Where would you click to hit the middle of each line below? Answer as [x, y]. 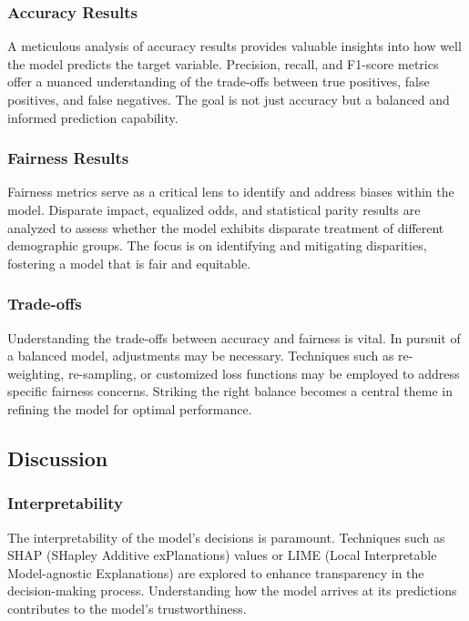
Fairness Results [68, 158]
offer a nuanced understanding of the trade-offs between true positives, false [219, 81]
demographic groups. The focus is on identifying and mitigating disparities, [217, 245]
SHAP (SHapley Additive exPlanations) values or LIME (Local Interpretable [222, 555]
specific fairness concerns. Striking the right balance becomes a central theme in [230, 391]
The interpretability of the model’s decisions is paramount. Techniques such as [226, 537]
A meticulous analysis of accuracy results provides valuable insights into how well [234, 46]
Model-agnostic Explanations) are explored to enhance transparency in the [216, 572]
